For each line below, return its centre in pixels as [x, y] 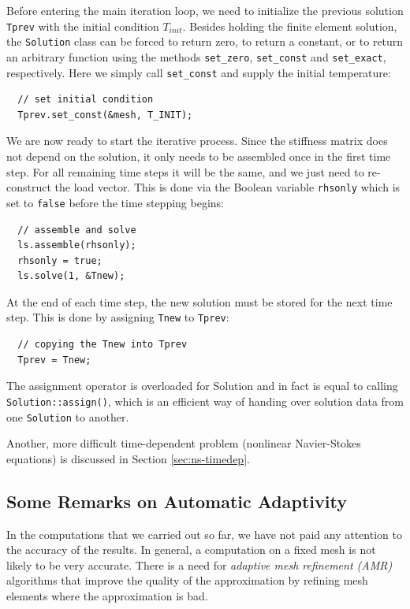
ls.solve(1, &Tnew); [71, 276]
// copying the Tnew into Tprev [102, 345]
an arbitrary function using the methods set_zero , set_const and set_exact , [196, 56]
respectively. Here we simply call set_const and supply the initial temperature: [199, 72]
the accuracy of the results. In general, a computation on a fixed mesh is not [191, 550]
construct [29, 187]
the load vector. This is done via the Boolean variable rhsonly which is [227, 187]
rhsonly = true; [60, 260]
